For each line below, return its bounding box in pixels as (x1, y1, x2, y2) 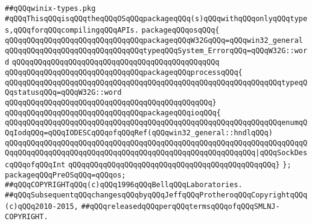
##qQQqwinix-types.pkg (5, 4, 96, 13)
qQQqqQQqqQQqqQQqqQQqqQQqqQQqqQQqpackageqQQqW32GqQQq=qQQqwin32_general (5, 36, 303, 45)
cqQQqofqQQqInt (5, 160, 66, 169)
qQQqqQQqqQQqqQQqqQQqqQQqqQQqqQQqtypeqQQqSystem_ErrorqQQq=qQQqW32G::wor (5, 46, 308, 55)
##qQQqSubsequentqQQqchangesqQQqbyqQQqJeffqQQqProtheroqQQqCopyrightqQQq (5, 190, 308, 199)
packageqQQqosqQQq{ (141, 26, 220, 35)
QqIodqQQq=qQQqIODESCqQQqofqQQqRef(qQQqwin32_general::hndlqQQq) (5, 128, 273, 137)
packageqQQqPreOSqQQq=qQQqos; (5, 170, 126, 179)
